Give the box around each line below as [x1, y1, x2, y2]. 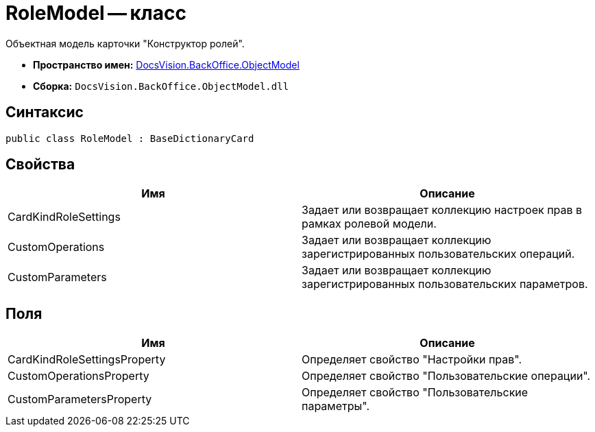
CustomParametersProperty [8, 392, 152, 407]
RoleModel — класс [5, 1, 186, 25]
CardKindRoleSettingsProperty [8, 352, 166, 367]
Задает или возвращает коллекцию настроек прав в [302, 203, 583, 217]
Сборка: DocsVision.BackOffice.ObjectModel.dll [33, 80, 289, 92]
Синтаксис [5, 104, 84, 121]
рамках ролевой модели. [302, 217, 437, 231]
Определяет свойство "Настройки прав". [302, 352, 522, 367]
